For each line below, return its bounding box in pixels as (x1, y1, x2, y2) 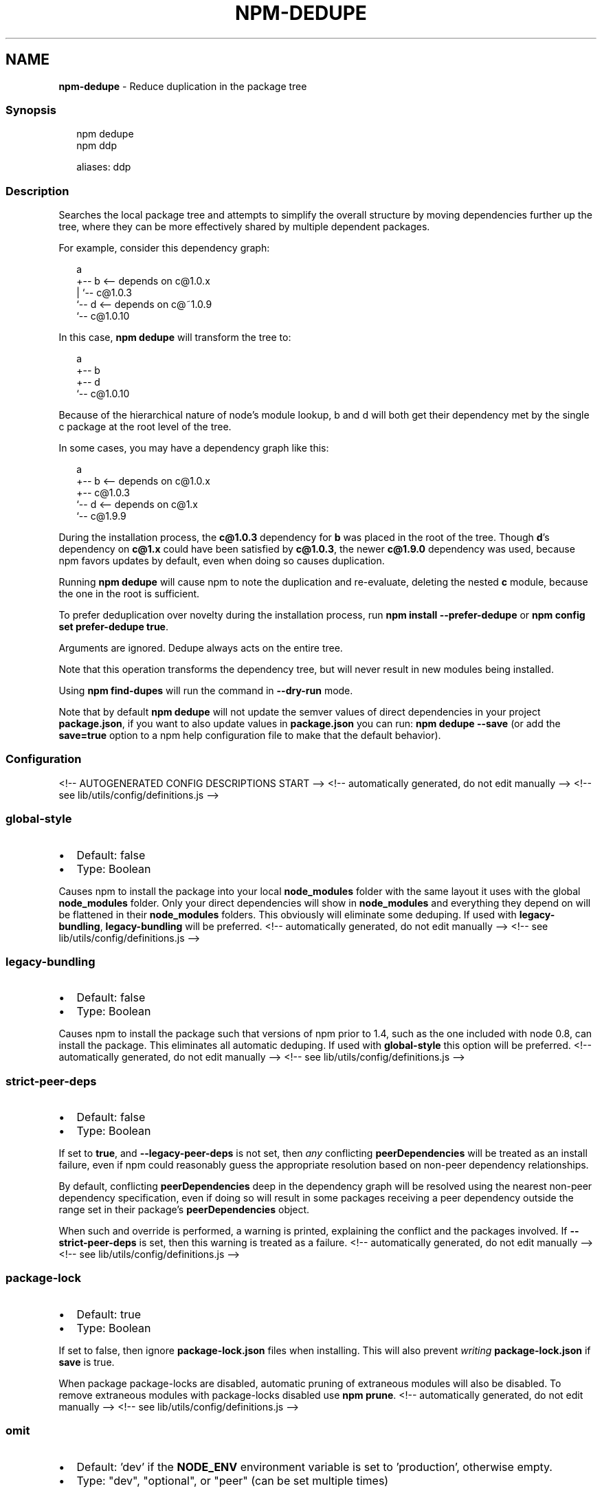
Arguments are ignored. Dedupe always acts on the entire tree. (58, 642, 343, 654)
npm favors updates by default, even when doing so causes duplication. (58, 555, 385, 567)
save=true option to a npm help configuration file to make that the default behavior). (58, 729, 441, 742)
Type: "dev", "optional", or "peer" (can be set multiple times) (76, 1473, 389, 1488)
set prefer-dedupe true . (58, 621, 169, 633)
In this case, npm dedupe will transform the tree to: (58, 331, 291, 344)
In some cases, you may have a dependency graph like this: (58, 442, 329, 454)
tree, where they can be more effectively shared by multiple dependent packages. (58, 221, 430, 233)
